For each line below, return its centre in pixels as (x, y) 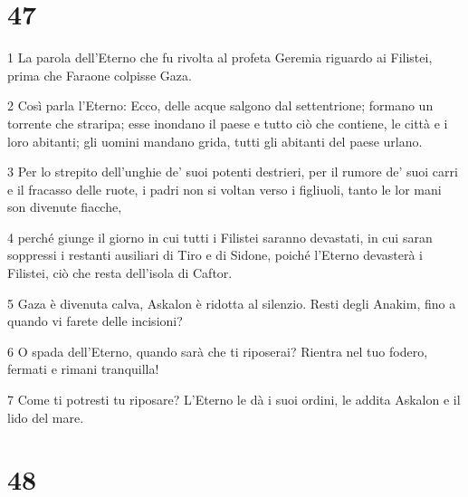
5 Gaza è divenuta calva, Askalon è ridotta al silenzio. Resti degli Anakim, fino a (232, 303)
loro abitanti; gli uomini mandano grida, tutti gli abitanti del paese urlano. (215, 141)
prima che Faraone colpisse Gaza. (100, 75)
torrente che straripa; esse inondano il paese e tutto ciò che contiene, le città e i (228, 123)
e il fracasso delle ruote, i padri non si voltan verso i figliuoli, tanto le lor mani (224, 189)
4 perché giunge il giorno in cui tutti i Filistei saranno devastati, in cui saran (220, 237)
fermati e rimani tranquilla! (83, 369)
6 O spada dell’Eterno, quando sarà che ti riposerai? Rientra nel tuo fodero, (218, 351)
